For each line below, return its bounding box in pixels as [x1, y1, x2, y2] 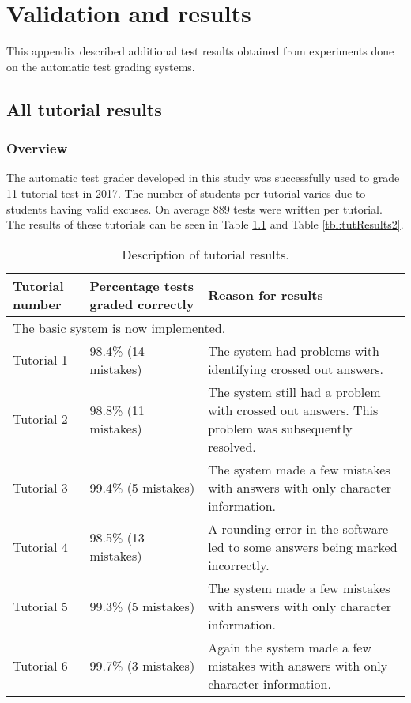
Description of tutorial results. [122, 244, 289, 263]
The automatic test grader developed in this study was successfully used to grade [6, 169, 400, 186]
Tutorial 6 [13, 656, 68, 675]
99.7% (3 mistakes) [89, 656, 195, 675]
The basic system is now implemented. [13, 318, 226, 337]
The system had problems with [208, 341, 379, 360]
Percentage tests [89, 276, 194, 295]
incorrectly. [208, 555, 270, 574]
